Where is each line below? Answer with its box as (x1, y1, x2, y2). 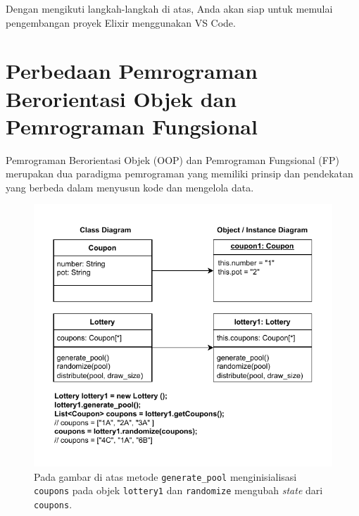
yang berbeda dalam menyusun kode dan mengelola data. (6, 180, 254, 194)
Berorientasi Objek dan (6, 84, 237, 113)
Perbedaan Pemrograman (6, 56, 258, 85)
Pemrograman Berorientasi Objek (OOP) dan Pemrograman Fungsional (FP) (6, 152, 339, 167)
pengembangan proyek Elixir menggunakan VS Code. (6, 15, 236, 30)
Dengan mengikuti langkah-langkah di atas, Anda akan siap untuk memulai (6, 1, 333, 15)
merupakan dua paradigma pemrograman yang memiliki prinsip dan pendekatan (6, 166, 353, 181)
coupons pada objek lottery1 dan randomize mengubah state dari (34, 483, 323, 498)
